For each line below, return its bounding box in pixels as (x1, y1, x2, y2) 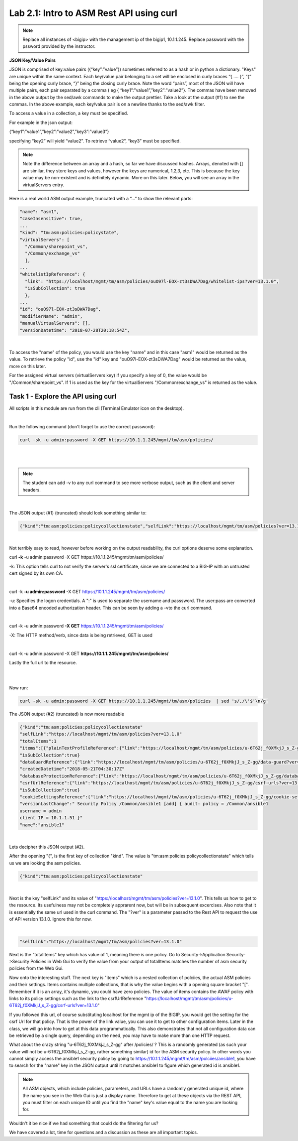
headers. (22, 487, 41, 493)
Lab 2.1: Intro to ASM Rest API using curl (9, 7, 177, 18)
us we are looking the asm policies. (9, 860, 81, 866)
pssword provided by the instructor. (22, 43, 96, 49)
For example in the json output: (9, 120, 73, 126)
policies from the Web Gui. (9, 965, 64, 971)
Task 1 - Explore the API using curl (9, 392, 117, 401)
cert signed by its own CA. (9, 570, 64, 576)
